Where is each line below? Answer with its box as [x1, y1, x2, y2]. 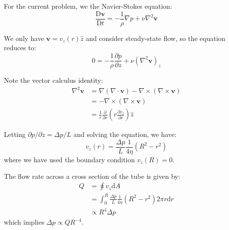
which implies [4, 217, 44, 227]
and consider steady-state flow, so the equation [86, 33, 226, 43]
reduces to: [4, 42, 36, 53]
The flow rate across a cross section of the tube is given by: [4, 171, 180, 181]
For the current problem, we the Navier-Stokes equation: [4, 1, 172, 11]
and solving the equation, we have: [73, 129, 176, 139]
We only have [4, 33, 44, 43]
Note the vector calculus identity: [4, 75, 103, 85]
